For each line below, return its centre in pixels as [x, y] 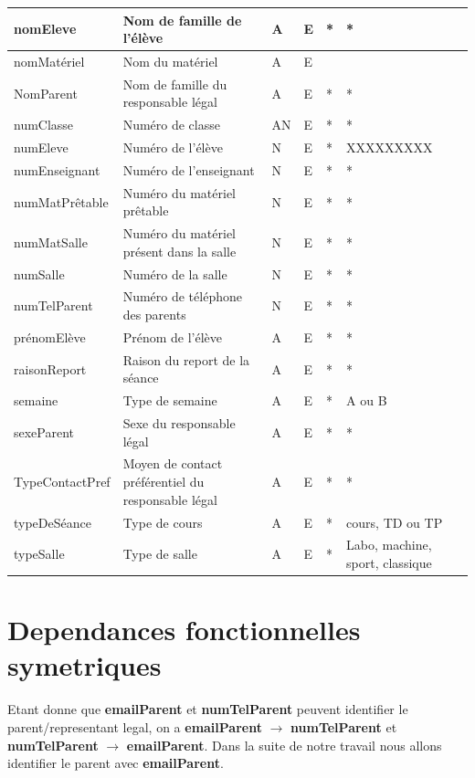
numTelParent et [344, 726]
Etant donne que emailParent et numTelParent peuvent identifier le [208, 709]
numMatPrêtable [61, 201]
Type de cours [163, 522]
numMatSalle [51, 242]
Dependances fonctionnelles [184, 630]
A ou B [367, 400]
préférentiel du [164, 482]
